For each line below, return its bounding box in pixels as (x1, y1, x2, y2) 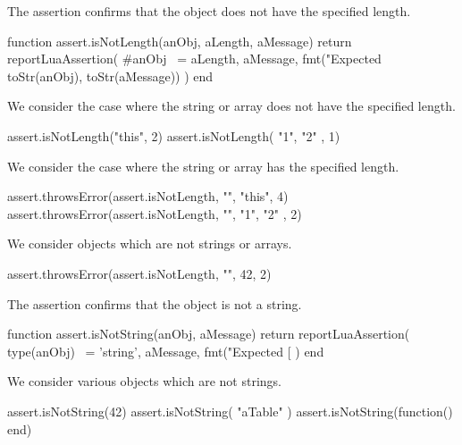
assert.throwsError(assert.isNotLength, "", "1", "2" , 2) (7, 204, 302, 222)
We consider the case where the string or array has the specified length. (7, 156, 399, 175)
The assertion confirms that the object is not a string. (7, 294, 302, 313)
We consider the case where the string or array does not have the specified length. (7, 97, 456, 115)
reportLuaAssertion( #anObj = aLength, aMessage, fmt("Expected (7, 49, 382, 68)
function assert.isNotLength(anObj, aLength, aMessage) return (7, 31, 352, 50)
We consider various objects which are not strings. (7, 372, 281, 390)
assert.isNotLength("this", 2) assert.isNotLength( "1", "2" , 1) (7, 126, 340, 145)
